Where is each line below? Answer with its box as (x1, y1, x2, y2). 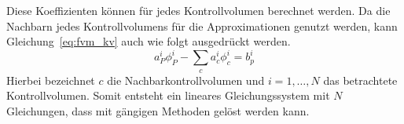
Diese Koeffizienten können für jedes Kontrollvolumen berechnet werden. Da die (6, 2, 391, 18)
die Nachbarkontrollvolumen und (107, 71, 265, 88)
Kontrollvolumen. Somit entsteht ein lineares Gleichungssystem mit (6, 87, 330, 104)
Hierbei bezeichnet (6, 71, 95, 88)
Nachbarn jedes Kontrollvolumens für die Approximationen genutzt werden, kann (6, 17, 398, 34)
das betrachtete (323, 71, 398, 88)
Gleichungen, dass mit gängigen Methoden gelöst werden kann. (6, 102, 310, 119)
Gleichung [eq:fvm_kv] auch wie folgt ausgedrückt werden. (6, 33, 291, 49)
